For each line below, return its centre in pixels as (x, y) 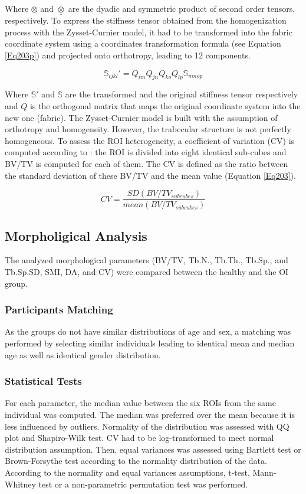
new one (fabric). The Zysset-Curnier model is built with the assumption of (141, 117)
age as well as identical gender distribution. (83, 354)
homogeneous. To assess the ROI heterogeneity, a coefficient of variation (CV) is (150, 140)
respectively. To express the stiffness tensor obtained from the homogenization (146, 20)
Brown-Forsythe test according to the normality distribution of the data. (136, 461)
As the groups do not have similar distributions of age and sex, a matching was (148, 331)
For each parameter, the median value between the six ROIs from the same (140, 403)
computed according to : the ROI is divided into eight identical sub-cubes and (146, 152)
